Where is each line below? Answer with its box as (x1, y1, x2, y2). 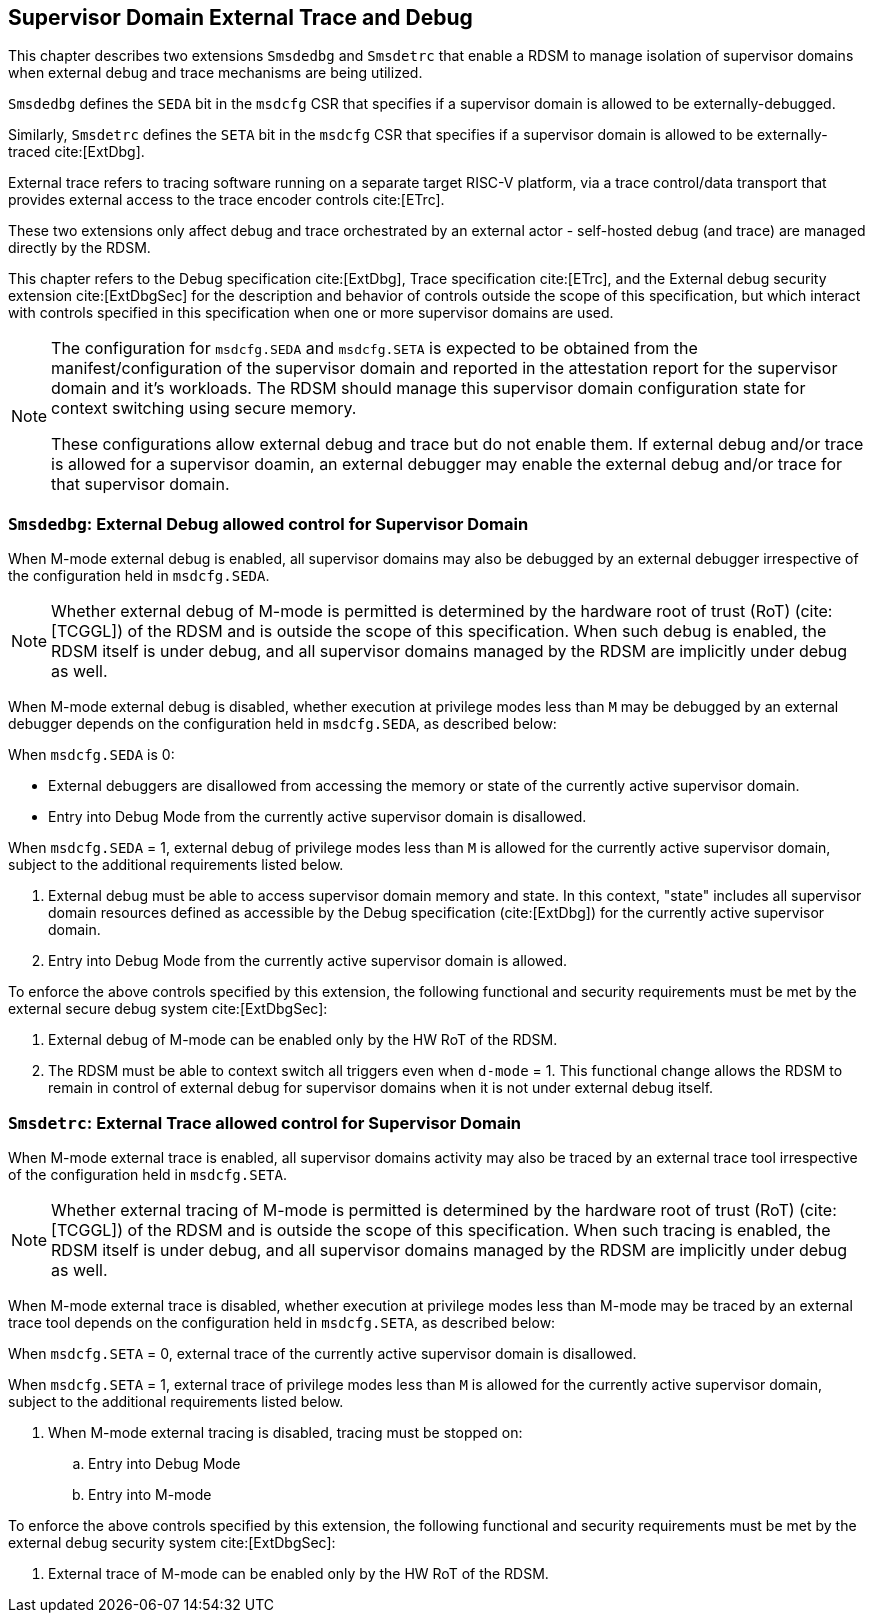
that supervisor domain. (51, 474, 230, 495)
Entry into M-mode (88, 1485, 212, 1503)
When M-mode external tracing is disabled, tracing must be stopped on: (48, 1423, 523, 1441)
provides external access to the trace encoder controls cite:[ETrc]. (8, 191, 445, 209)
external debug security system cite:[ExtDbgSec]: (8, 1533, 336, 1551)
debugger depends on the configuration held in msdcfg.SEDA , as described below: (8, 715, 557, 733)
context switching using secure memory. (51, 398, 357, 419)
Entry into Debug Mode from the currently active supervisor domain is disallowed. (48, 808, 587, 826)
